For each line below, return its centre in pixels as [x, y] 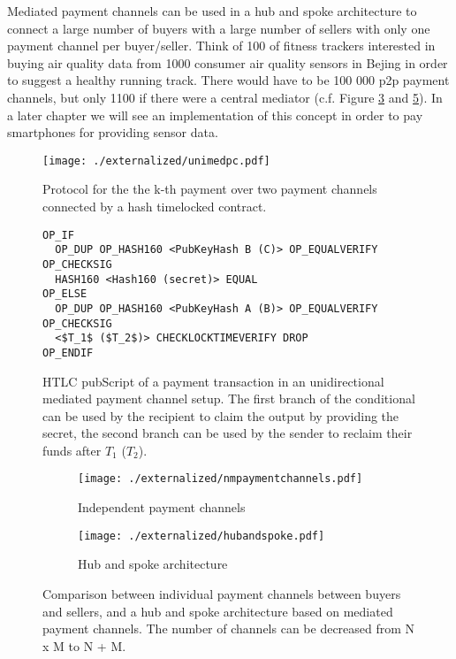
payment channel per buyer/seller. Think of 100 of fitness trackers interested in [221, 46]
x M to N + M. [84, 645]
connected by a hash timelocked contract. [155, 206]
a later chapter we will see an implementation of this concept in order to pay [215, 115]
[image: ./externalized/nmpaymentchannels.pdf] [220, 479]
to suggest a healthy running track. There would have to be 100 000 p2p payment [228, 80]
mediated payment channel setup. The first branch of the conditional [229, 398]
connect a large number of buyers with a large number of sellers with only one [219, 28]
